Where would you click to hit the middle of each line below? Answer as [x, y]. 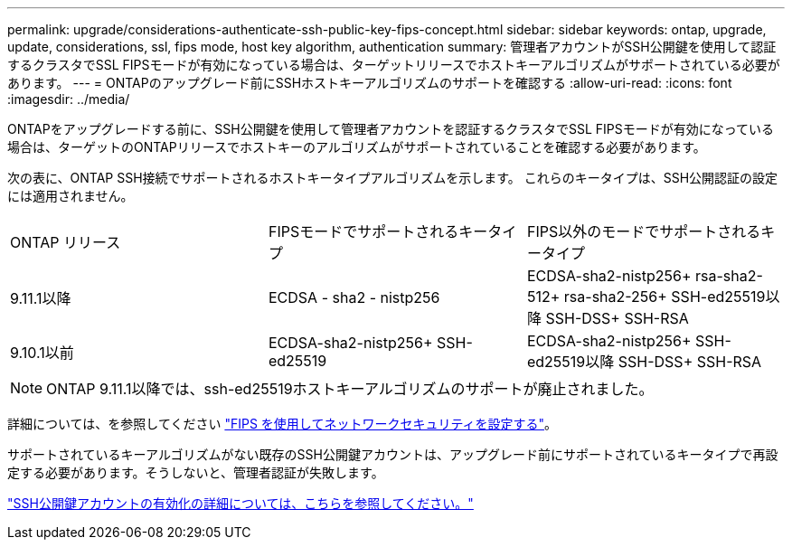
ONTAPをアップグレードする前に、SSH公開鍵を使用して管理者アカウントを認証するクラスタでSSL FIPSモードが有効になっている [391, 129]
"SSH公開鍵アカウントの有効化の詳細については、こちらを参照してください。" [240, 503]
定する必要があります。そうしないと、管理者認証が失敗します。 [196, 472]
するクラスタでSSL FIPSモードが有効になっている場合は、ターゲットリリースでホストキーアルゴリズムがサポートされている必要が [394, 65]
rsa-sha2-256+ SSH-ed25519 [665, 297]
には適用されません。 [71, 196]
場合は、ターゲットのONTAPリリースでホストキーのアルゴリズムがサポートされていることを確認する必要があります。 [357, 147]
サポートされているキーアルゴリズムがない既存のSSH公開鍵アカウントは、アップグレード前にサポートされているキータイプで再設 [393, 454]
